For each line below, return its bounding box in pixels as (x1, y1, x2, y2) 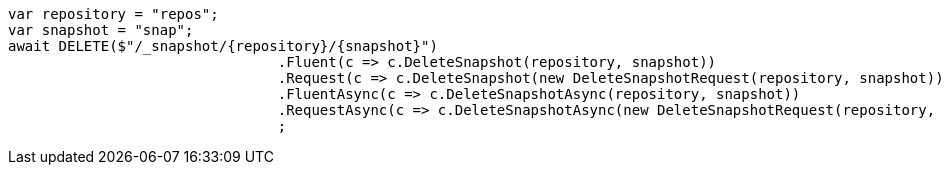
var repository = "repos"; (8, 6, 219, 22)
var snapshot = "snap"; (8, 22, 194, 38)
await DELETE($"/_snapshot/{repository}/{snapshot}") (8, 38, 438, 54)
